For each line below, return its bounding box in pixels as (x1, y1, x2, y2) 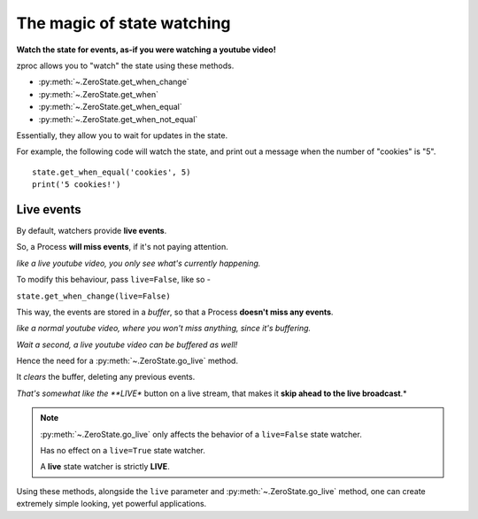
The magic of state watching (16, 13, 231, 33)
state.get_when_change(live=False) (16, 290, 172, 301)
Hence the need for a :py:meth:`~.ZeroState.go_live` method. (16, 355, 239, 367)
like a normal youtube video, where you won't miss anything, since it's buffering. (16, 323, 312, 334)
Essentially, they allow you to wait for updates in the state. (16, 129, 228, 141)
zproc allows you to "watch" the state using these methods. (16, 60, 235, 71)
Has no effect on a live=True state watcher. (40, 445, 205, 456)
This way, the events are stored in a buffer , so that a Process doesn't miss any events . (16, 306, 334, 317)
